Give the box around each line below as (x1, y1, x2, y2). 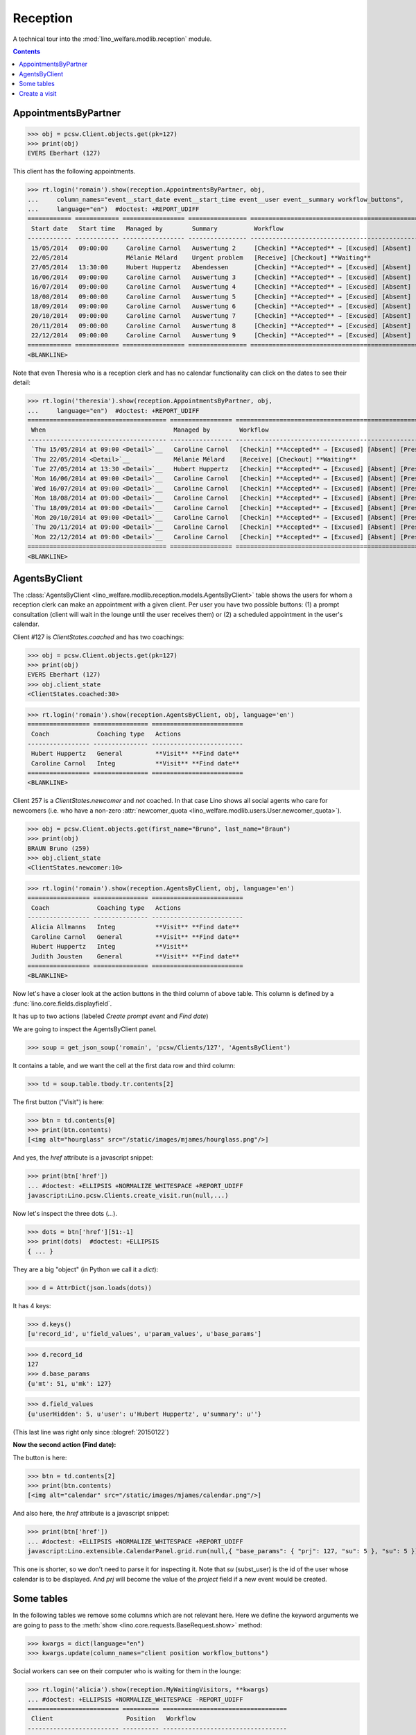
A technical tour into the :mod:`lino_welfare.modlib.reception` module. (12, 35, 212, 43)
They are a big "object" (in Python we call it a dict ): (12, 1265, 159, 1273)
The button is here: (12, 1453, 67, 1462)
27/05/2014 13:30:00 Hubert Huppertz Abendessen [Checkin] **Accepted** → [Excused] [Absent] (31, 264, 412, 271)
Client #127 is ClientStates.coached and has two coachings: (12, 632, 184, 641)
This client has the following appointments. (12, 167, 136, 176)
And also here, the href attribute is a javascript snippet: (12, 1509, 170, 1518)
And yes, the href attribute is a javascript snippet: (12, 1153, 154, 1162)
